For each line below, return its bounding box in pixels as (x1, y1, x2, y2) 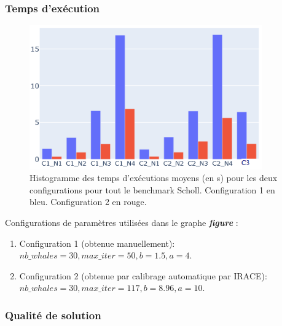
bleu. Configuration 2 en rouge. (29, 195, 147, 208)
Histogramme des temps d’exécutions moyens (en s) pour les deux (29, 171, 278, 184)
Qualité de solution (5, 307, 101, 322)
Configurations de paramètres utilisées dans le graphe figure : (5, 215, 238, 228)
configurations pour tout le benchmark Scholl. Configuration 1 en (29, 183, 275, 196)
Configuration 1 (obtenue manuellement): (19, 236, 175, 249)
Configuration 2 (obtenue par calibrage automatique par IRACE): (19, 269, 267, 282)
